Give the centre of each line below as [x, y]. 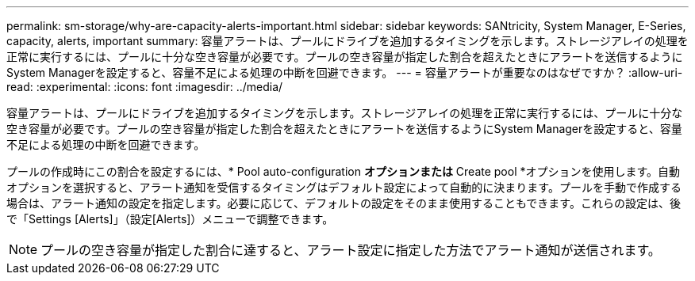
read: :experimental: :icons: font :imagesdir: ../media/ [145, 87]
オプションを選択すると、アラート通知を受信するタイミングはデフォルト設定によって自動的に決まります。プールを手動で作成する [344, 187]
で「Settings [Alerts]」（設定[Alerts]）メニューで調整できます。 [170, 219]
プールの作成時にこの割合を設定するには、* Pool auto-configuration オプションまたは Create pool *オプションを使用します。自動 [344, 171]
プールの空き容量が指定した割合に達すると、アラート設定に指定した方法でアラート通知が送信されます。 [351, 250]
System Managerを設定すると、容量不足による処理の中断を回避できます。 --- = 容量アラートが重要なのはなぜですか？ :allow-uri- [345, 72]
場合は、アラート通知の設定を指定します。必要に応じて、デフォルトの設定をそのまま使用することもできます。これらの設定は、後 [344, 203]
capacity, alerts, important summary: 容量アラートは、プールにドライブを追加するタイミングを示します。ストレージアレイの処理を [347, 41]
